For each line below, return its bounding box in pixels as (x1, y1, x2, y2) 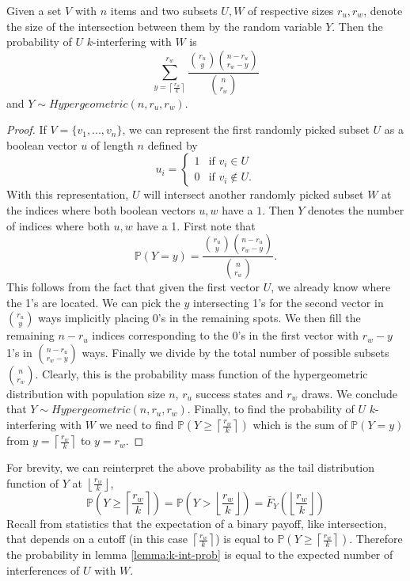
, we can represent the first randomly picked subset (122, 121, 370, 138)
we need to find (99, 416, 174, 433)
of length (90, 136, 134, 153)
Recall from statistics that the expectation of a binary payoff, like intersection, (6, 515, 387, 531)
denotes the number (308, 202, 404, 218)
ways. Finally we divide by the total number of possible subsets (82, 344, 389, 360)
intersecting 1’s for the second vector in (193, 294, 384, 310)
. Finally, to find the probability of (187, 401, 355, 417)
